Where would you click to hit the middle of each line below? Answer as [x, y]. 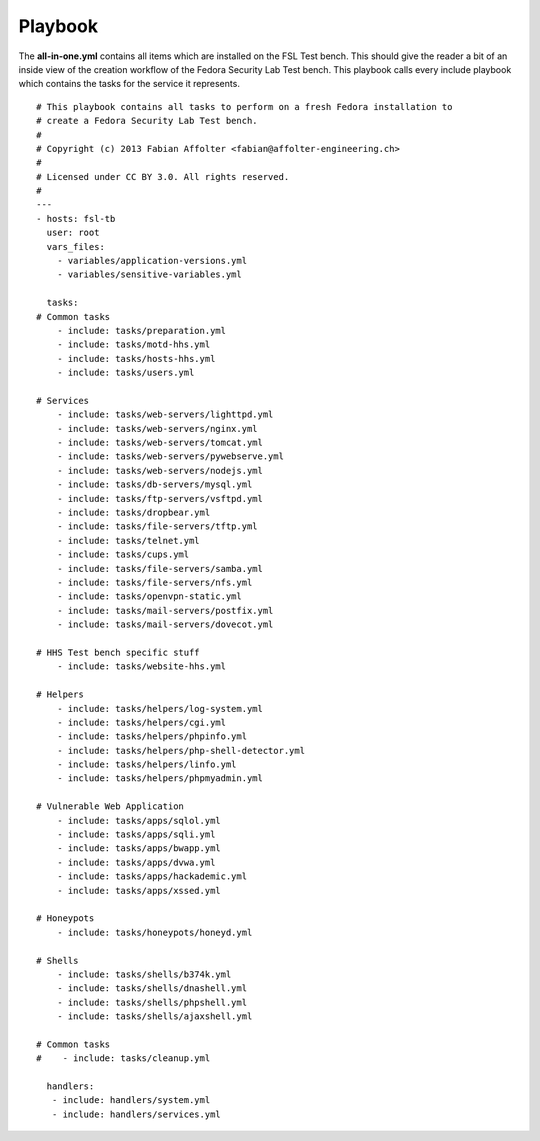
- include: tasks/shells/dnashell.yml [152, 988]
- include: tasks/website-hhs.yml [141, 666]
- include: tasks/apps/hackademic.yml [152, 876]
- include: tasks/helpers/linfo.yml [146, 764]
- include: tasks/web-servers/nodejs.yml [160, 470]
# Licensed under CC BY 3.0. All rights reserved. [163, 176]
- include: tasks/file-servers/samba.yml [160, 568]
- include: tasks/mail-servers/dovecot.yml [165, 624]
